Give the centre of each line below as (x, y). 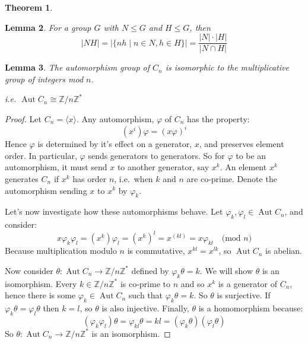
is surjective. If (244, 295)
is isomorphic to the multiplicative (227, 67)
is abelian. (284, 251)
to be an (251, 155)
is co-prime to (145, 283)
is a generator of (248, 283)
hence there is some (40, 295)
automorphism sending (46, 190)
